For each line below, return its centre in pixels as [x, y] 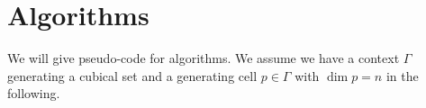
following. [34, 93]
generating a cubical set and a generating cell [132, 75]
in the [402, 75]
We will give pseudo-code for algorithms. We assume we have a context [204, 58]
